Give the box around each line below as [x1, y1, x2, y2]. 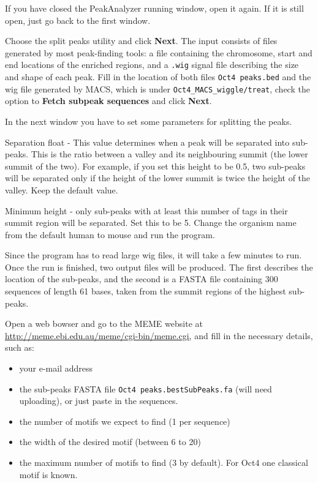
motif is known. [19, 468, 78, 481]
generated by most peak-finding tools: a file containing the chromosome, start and [5, 46, 312, 59]
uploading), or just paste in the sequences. [19, 394, 178, 407]
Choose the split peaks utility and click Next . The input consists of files [5, 34, 278, 47]
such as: [5, 341, 34, 354]
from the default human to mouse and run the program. [5, 228, 215, 241]
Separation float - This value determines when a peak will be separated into [5, 135, 290, 148]
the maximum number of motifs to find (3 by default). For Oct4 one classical [19, 456, 308, 469]
